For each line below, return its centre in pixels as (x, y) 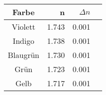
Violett (24, 27)
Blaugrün (24, 55)
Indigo (24, 41)
